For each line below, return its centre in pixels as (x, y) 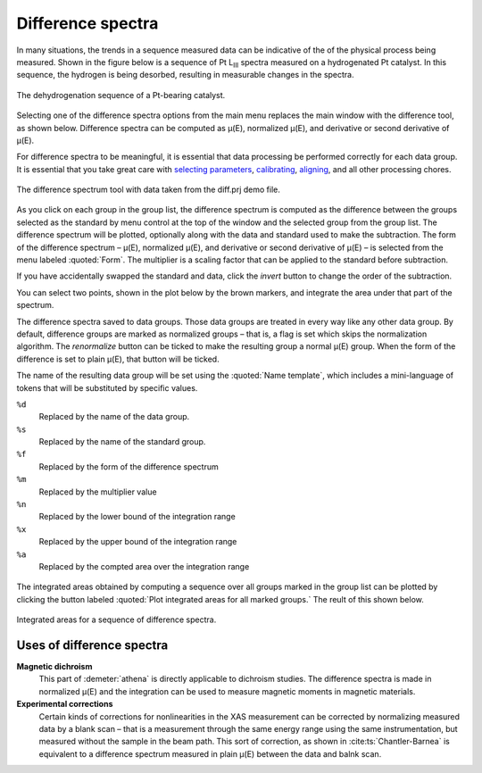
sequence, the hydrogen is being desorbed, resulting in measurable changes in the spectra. (185, 75)
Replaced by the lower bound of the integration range (137, 517)
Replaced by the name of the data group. (114, 417)
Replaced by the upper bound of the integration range (138, 542)
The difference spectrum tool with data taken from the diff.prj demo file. (148, 190)
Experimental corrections (65, 704)
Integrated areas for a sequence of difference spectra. (116, 619)
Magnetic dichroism (54, 667)
